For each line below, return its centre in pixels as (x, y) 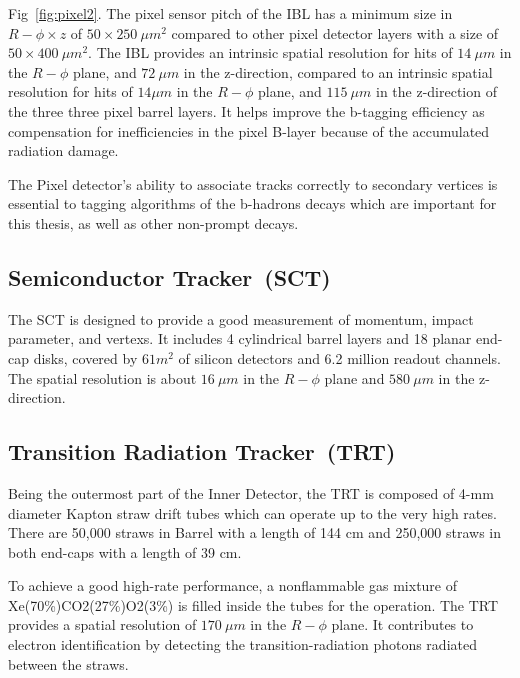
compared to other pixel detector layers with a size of (335, 32)
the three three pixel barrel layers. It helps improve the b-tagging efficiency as (246, 110)
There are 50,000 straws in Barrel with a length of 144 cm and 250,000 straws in (255, 532)
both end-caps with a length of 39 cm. (125, 551)
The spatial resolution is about (102, 377)
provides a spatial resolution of (102, 624)
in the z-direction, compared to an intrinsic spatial (338, 71)
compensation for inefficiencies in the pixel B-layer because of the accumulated (249, 130)
